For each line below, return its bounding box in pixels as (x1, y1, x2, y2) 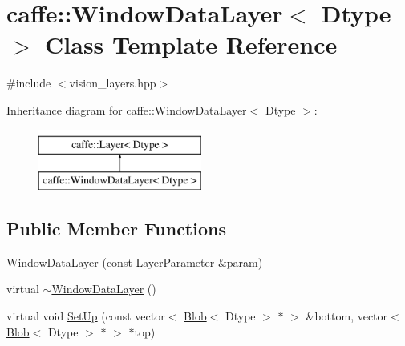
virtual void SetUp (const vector (6, 308, 165, 324)
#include (6, 74, 51, 91)
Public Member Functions (6, 216, 226, 241)
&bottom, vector (306, 308, 388, 324)
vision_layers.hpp (69, 74, 156, 91)
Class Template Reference (45, 28, 338, 61)
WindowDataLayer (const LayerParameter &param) (6, 253, 263, 270)
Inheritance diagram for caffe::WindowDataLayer (6, 101, 247, 118)
